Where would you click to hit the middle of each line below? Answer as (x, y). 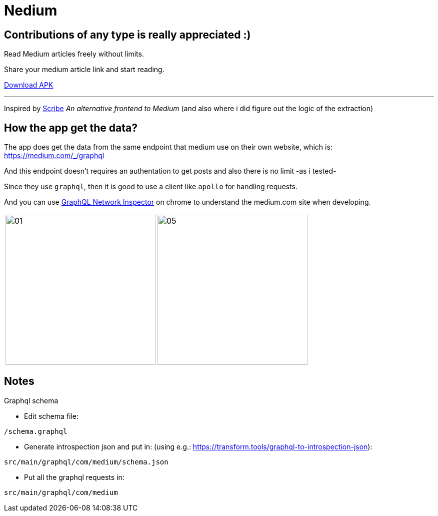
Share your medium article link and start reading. (84, 70)
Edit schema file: (51, 416)
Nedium (31, 11)
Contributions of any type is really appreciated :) (127, 35)
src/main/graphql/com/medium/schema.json (86, 462)
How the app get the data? (71, 128)
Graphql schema (31, 400)
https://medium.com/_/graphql (54, 156)
